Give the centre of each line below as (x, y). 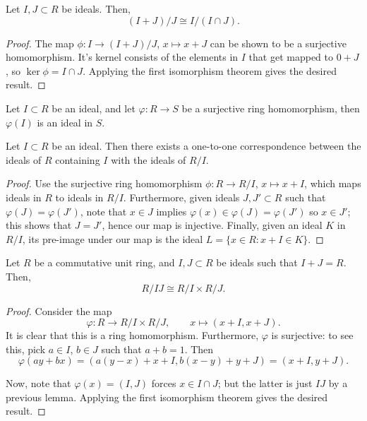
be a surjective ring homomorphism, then (271, 108)
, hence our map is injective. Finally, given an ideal (212, 225)
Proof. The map (40, 43)
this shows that (39, 225)
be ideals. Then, (96, 8)
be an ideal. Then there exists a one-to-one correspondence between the (206, 146)
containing (78, 159)
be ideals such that (257, 262)
